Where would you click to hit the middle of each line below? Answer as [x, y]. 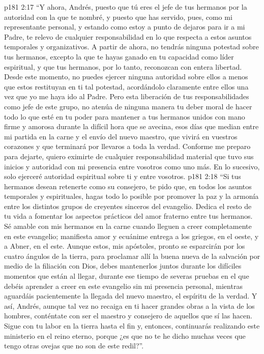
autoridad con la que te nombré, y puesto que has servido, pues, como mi [118, 17]
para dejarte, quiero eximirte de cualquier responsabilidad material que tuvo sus [129, 156]
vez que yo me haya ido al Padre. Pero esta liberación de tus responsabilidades [127, 96]
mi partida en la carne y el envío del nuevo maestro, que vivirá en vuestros [121, 136]
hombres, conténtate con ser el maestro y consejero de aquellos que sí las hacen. [128, 316]
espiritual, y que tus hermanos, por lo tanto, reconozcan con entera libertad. [123, 66]
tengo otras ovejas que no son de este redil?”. [74, 346]
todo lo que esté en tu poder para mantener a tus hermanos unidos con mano [125, 116]
